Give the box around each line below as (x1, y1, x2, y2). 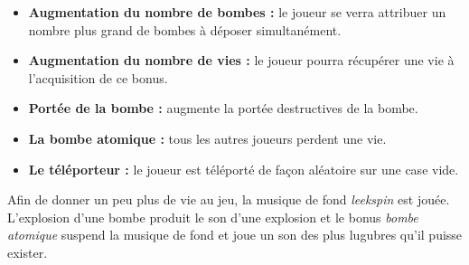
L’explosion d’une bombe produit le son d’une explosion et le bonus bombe (7, 207, 418, 226)
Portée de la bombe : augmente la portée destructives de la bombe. (28, 99, 418, 118)
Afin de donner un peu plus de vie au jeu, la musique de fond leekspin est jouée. (7, 190, 450, 209)
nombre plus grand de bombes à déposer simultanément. (28, 20, 342, 39)
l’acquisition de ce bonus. (28, 68, 168, 87)
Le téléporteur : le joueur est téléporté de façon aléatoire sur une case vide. (28, 159, 459, 178)
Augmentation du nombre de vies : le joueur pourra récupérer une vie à (28, 51, 455, 70)
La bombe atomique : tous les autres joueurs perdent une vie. (28, 128, 387, 147)
